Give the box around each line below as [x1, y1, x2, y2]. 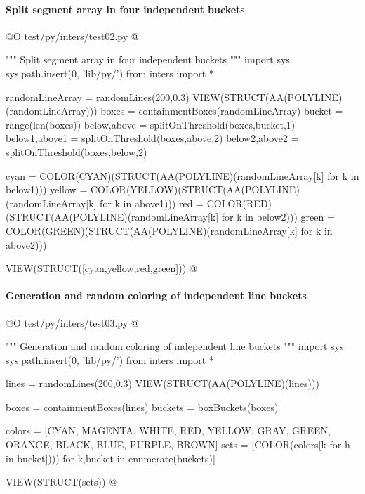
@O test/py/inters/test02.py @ [6, 28, 139, 43]
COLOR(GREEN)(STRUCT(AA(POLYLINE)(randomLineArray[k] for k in [6, 223, 333, 238]
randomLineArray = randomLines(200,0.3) [6, 89, 190, 104]
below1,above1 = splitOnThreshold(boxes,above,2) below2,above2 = [6, 131, 299, 145]
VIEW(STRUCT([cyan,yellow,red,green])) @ [6, 261, 197, 275]
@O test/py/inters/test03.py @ [6, 315, 139, 330]
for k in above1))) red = [100, 195, 204, 210]
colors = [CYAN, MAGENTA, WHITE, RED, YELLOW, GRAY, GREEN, [6, 423, 331, 438]
